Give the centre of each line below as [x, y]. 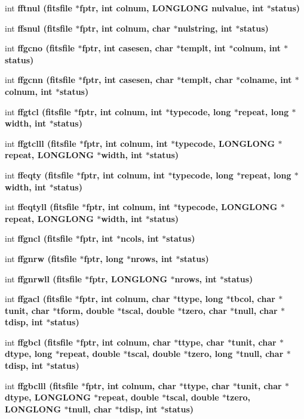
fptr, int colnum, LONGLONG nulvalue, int [172, 8]
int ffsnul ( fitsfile [39, 28]
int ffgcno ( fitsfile [40, 48]
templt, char [207, 80]
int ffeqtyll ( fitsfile [42, 207]
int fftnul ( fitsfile [39, 8]
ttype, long [200, 299]
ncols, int [139, 238]
